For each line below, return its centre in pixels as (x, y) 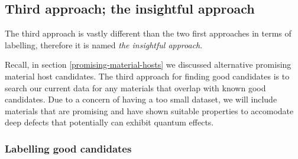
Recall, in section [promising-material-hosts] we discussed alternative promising (148, 64)
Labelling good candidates (68, 148)
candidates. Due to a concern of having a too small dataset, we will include (141, 99)
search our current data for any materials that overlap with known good (135, 87)
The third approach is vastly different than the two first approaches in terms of (148, 33)
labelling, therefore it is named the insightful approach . (104, 44)
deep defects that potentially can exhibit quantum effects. (109, 122)
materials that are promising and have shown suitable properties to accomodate (149, 110)
